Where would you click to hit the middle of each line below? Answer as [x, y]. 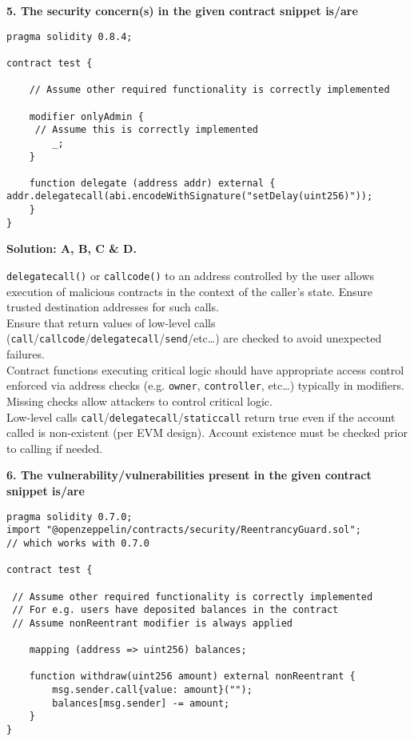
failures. [26, 354]
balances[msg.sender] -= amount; [141, 703]
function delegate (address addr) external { [152, 183]
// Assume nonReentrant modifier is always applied [152, 623]
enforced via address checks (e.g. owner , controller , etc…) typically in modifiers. [205, 385]
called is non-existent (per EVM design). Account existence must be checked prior [207, 433]
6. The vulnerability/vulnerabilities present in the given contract [189, 475]
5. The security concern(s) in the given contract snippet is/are [182, 10]
